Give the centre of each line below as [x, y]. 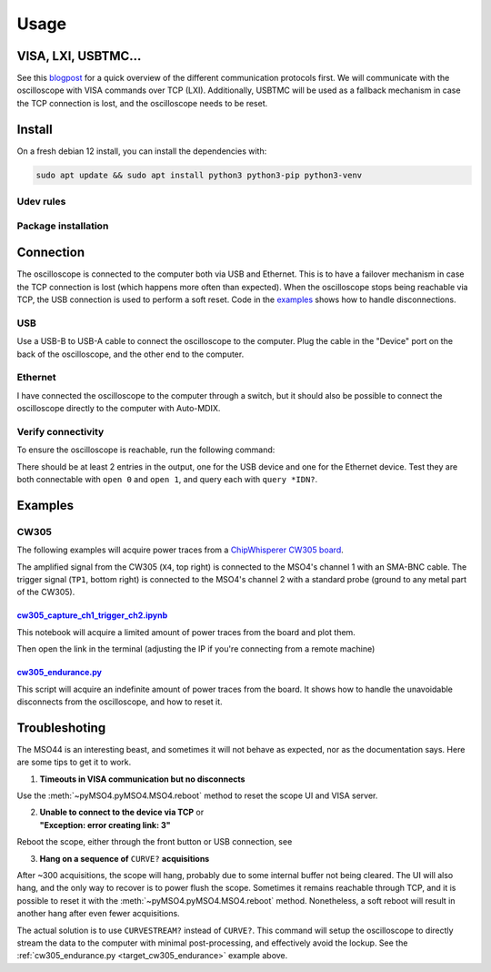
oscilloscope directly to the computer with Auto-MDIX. [119, 409]
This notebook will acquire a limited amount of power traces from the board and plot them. [186, 632]
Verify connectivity [60, 431]
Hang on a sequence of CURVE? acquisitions [125, 858]
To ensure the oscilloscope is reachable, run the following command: [146, 450]
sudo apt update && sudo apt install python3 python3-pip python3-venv [199, 175]
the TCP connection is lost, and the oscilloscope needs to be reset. [142, 103]
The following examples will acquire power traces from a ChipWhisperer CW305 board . [180, 550]
